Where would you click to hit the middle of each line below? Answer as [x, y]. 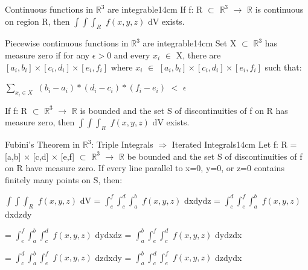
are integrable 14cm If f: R [155, 9]
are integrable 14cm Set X [190, 43]
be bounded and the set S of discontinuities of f [215, 156]
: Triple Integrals [122, 144]
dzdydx [228, 257]
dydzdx [228, 234]
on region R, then [37, 21]
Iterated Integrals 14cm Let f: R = [234, 144]
